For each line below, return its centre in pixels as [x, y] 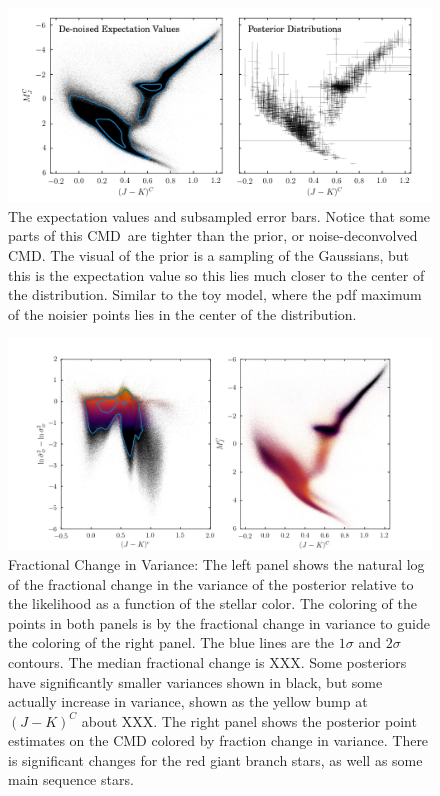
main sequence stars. [71, 779]
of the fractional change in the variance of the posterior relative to [211, 583]
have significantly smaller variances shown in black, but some [195, 681]
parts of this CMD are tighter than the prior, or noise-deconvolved [213, 235]
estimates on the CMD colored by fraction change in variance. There [218, 740]
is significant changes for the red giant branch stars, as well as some [215, 759]
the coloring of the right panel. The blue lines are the [171, 642]
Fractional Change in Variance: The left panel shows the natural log [216, 563]
